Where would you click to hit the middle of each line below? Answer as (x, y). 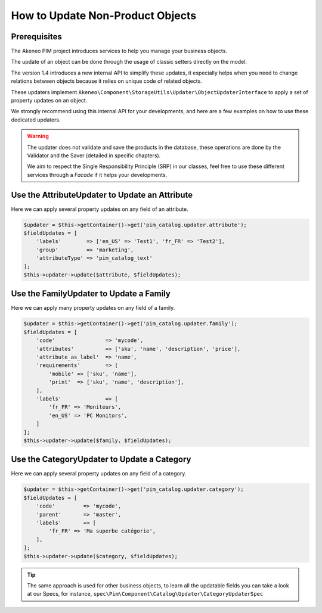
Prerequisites (36, 37)
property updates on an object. (49, 101)
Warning (38, 136)
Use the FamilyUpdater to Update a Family (91, 294)
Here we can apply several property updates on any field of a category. (99, 474)
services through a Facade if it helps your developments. (97, 175)
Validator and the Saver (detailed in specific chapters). (94, 155)
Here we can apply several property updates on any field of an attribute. (100, 209)
